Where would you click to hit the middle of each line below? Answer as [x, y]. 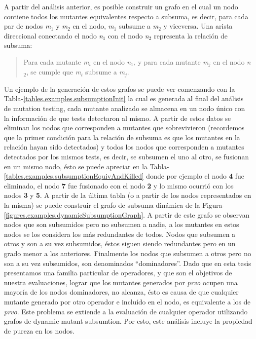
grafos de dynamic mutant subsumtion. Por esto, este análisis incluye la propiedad [128, 321]
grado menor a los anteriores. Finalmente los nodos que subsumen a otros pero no [128, 253]
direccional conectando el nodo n [54, 35]
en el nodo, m [93, 26]
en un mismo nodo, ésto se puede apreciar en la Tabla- [87, 166]
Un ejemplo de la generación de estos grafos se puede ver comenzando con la [120, 89]
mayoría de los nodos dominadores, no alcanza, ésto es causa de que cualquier [121, 292]
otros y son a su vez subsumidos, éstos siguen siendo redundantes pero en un [120, 244]
